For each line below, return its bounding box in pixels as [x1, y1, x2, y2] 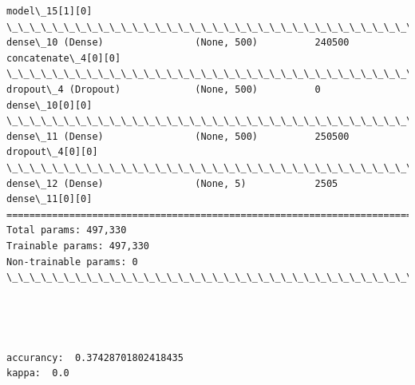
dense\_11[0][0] [6, 193, 93, 205]
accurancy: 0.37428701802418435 [6, 351, 184, 363]
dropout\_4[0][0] [6, 146, 98, 158]
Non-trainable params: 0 [6, 256, 138, 268]
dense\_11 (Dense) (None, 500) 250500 [6, 130, 350, 142]
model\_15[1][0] [6, 6, 93, 17]
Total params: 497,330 [6, 224, 127, 236]
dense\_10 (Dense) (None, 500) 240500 [6, 37, 350, 49]
